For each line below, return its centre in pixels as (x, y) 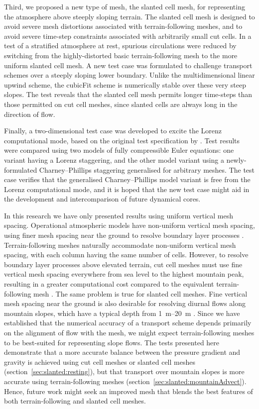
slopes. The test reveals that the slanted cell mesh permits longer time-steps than (128, 94)
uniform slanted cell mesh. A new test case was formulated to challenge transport (128, 65)
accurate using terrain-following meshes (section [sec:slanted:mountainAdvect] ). (125, 381)
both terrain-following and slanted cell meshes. (75, 401)
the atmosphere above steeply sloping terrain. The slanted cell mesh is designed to (129, 16)
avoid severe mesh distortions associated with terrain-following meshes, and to (123, 26)
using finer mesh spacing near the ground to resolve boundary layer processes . (124, 235)
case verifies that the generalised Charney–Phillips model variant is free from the (127, 179)
